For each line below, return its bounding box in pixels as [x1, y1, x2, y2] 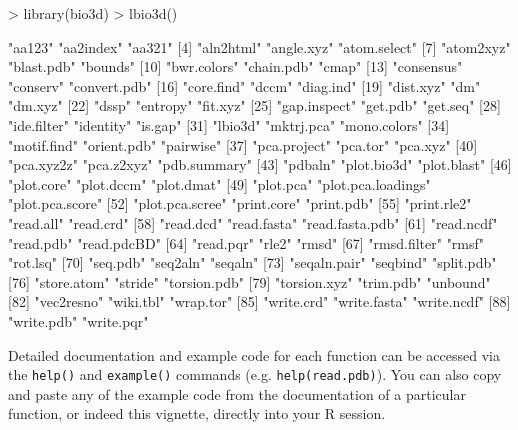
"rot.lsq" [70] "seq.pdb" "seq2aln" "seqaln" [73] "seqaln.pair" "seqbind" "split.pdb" [8, 252, 497, 273]
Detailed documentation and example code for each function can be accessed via [8, 344, 500, 365]
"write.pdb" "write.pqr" [8, 310, 149, 331]
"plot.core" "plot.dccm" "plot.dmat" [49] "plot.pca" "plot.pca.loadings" [8, 173, 431, 194]
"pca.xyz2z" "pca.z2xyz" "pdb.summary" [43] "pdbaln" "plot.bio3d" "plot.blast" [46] [8, 154, 512, 175]
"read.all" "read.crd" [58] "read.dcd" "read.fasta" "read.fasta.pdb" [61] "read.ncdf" [8, 212, 498, 233]
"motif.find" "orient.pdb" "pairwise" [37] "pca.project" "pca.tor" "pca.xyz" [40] [8, 134, 478, 155]
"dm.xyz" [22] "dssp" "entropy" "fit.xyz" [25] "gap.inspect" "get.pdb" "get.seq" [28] [8, 95, 501, 116]
